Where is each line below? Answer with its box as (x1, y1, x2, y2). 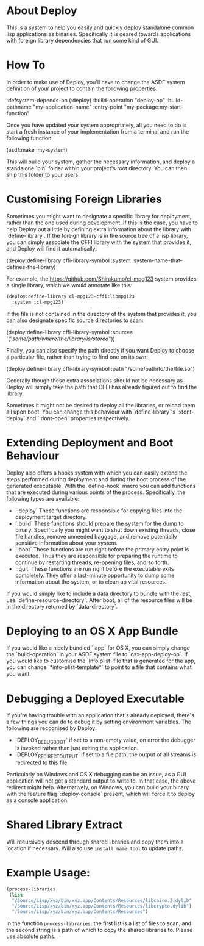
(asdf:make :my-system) (6, 146, 68, 153)
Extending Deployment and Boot (6, 435, 174, 450)
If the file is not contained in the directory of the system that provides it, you (6, 310, 197, 317)
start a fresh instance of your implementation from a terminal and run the (6, 127, 189, 135)
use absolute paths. (6, 933, 56, 940)
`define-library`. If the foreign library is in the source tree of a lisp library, (6, 232, 188, 239)
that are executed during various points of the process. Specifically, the (6, 489, 186, 496)
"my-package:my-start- (124, 103, 184, 110)
